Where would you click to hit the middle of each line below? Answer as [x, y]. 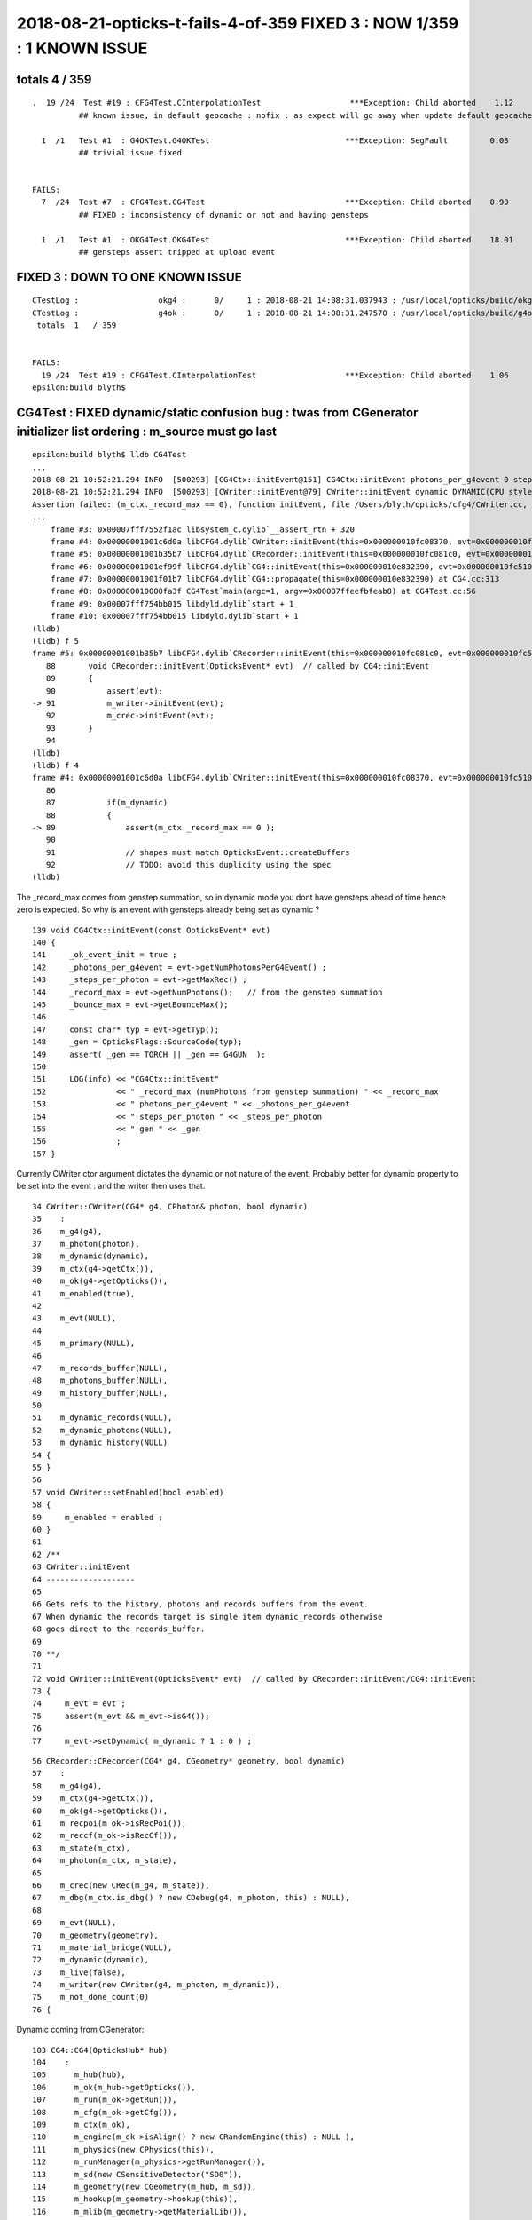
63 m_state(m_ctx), [82, 1848]
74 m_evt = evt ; [79, 1704]
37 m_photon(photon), [86, 1244]
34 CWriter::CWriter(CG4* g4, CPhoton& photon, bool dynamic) [170, 1206]
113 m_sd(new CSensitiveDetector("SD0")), [137, 2174]
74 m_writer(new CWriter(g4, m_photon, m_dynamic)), [156, 1985]
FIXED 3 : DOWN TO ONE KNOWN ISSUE [129, 277]
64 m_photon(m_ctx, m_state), [105, 1861]
